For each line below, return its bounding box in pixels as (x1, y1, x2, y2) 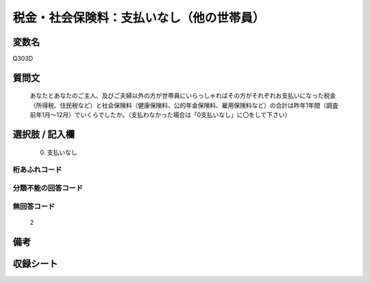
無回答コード (12, 202, 56, 211)
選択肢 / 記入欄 (12, 129, 75, 140)
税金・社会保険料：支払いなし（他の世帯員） (12, 10, 265, 25)
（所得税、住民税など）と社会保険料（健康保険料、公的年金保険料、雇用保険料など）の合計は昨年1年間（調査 (29, 101, 338, 109)
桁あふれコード (12, 165, 62, 174)
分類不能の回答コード (12, 183, 84, 193)
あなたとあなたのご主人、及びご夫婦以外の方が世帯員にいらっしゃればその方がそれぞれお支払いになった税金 (29, 92, 336, 100)
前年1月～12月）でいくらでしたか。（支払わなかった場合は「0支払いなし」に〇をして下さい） (29, 111, 291, 119)
